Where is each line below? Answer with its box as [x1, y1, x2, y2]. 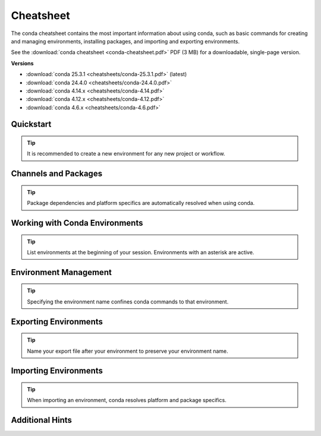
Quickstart [11, 119, 52, 129]
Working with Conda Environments [11, 218, 143, 228]
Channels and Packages [11, 169, 103, 179]
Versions [11, 59, 34, 67]
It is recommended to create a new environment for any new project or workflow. [27, 150, 225, 157]
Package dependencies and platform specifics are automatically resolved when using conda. [27, 200, 255, 207]
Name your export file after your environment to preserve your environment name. [27, 347, 228, 355]
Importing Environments [11, 366, 103, 376]
